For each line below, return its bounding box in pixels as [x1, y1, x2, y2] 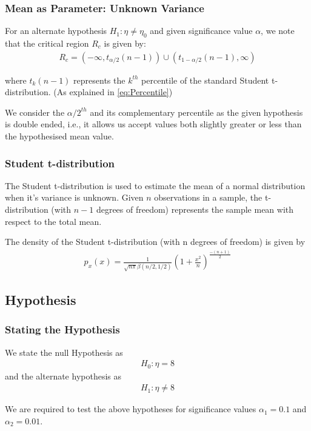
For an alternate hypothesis [5, 24, 107, 37]
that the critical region [5, 37, 89, 50]
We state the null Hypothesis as [5, 346, 123, 358]
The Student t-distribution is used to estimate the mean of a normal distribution [5, 179, 306, 192]
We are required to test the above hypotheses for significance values [5, 403, 256, 415]
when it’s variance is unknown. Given [5, 191, 144, 204]
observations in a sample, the [154, 191, 263, 204]
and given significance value [150, 24, 253, 37]
